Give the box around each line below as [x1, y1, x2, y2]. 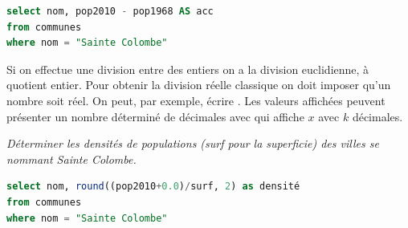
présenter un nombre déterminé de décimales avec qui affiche [6, 108, 304, 124]
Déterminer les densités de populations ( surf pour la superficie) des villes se [6, 135, 379, 152]
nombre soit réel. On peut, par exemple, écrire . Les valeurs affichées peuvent [6, 92, 386, 108]
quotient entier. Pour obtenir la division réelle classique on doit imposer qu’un [6, 76, 391, 93]
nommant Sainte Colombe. [6, 150, 137, 167]
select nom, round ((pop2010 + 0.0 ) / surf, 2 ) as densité [6, 181, 300, 193]
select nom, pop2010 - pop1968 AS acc [6, 6, 214, 17]
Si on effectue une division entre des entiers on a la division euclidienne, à [6, 60, 369, 77]
